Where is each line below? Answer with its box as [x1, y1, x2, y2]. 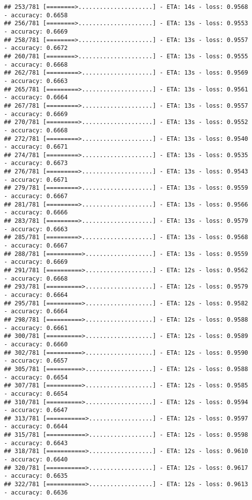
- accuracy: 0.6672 [4, 44, 68, 52]
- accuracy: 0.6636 [4, 489, 68, 496]
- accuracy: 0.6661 [4, 324, 68, 332]
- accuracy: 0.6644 [4, 423, 68, 430]
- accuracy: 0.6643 [4, 439, 68, 447]
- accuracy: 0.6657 [4, 357, 68, 365]
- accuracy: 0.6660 [4, 340, 68, 348]
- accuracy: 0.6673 [4, 160, 68, 167]
